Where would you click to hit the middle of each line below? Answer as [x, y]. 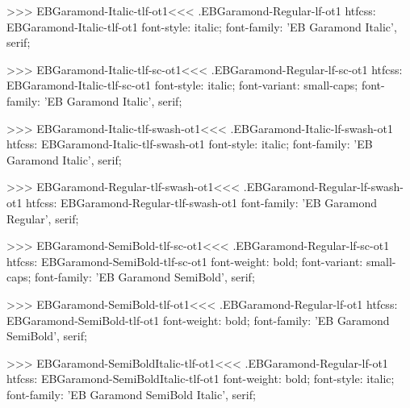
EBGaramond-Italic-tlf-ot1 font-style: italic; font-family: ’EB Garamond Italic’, [202, 26]
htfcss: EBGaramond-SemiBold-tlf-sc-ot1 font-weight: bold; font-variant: [185, 261]
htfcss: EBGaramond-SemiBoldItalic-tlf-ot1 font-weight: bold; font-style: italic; [201, 379]
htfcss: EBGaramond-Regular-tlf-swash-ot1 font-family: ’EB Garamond [201, 202]
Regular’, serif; [43, 218]
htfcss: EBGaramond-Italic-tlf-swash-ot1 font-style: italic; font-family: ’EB [190, 144]
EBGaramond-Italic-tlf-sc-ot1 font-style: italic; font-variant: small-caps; [182, 85]
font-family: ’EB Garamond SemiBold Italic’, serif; [131, 394]
